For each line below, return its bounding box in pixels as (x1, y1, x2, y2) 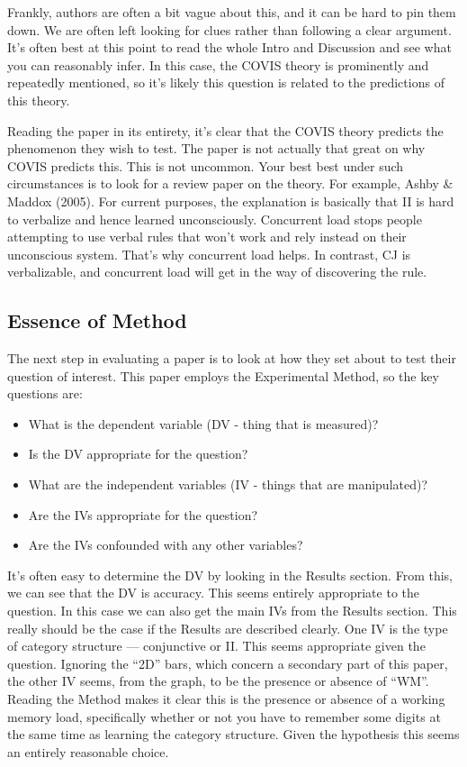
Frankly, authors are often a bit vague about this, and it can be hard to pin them (7, 3, 456, 21)
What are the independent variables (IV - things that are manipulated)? (28, 475, 428, 494)
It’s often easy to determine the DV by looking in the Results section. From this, (7, 565, 453, 584)
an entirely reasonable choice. (7, 742, 169, 761)
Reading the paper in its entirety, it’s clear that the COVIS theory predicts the (7, 121, 444, 140)
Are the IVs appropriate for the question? (28, 505, 258, 524)
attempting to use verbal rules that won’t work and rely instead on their (7, 227, 407, 246)
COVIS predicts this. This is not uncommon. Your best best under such (7, 156, 404, 175)
